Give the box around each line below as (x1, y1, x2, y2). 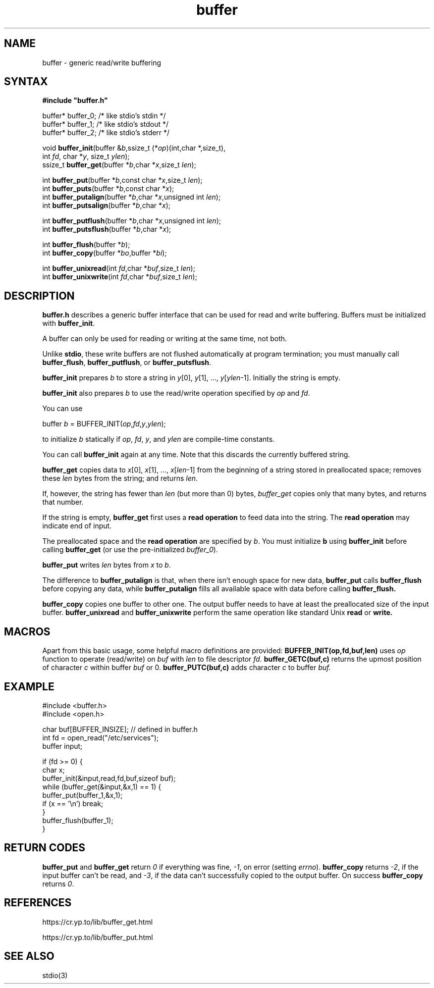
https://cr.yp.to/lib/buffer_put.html (42, 933, 153, 941)
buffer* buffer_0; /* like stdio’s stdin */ (42, 111, 166, 120)
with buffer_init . (42, 319, 95, 328)
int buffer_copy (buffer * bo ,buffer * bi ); (42, 249, 167, 258)
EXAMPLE (4, 680, 54, 693)
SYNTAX (4, 75, 48, 88)
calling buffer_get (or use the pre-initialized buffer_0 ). (42, 545, 218, 554)
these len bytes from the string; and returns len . (42, 474, 198, 483)
